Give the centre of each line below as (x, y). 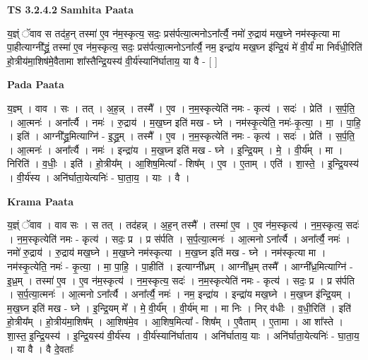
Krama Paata (40, 201)
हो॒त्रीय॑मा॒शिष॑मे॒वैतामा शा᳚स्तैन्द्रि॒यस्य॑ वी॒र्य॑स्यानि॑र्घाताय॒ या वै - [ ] (112, 60)
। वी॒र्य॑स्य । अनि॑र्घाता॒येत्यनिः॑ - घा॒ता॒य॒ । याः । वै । (99, 177)
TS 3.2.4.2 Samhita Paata (71, 9)
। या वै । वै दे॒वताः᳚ (41, 349)
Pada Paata (36, 84)
